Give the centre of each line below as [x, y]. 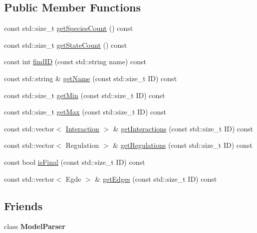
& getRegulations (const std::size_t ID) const [183, 145]
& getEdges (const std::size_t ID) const [156, 178]
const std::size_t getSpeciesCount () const [69, 28]
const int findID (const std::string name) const [75, 61]
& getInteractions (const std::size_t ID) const [183, 128]
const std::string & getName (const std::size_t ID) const [91, 78]
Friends [23, 205]
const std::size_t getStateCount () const [66, 45]
